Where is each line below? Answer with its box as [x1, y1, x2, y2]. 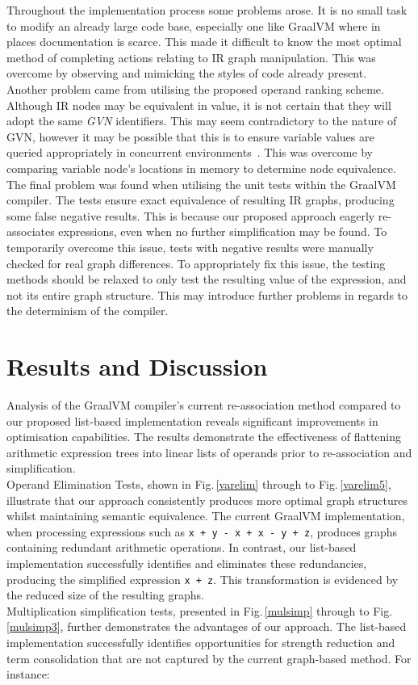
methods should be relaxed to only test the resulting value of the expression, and [6, 271, 407, 288]
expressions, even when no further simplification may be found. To [58, 223, 387, 240]
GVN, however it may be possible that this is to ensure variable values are [6, 128, 374, 145]
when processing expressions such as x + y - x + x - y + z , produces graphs [6, 523, 398, 540]
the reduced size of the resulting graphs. [6, 586, 204, 603]
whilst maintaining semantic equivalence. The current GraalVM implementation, [6, 507, 405, 524]
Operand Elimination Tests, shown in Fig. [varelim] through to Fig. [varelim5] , [6, 475, 391, 492]
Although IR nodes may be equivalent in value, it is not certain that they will [6, 96, 391, 113]
